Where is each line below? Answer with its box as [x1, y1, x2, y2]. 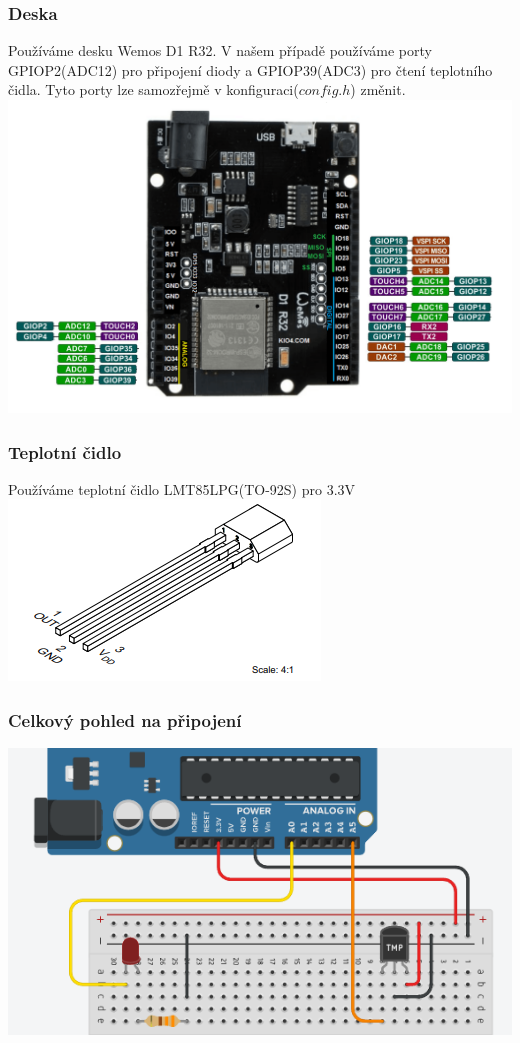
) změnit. [350, 79, 406, 100]
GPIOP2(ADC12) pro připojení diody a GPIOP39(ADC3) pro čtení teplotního [8, 59, 493, 80]
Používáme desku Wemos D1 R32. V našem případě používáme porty [8, 40, 432, 61]
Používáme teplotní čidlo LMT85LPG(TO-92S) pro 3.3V [8, 478, 356, 499]
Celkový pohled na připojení [8, 707, 242, 732]
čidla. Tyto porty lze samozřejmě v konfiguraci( [8, 79, 299, 100]
